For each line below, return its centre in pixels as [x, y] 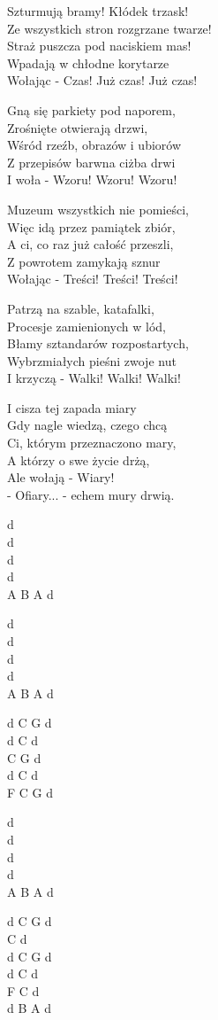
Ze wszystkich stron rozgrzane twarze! [109, 28]
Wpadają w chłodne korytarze [88, 62]
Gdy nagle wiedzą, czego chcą [87, 425]
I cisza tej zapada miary [72, 407]
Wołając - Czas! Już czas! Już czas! [102, 80]
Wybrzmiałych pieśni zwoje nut [92, 360]
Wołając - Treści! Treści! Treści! [93, 279]
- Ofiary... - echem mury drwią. [91, 494]
